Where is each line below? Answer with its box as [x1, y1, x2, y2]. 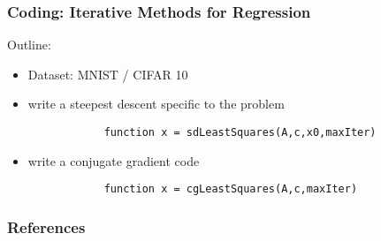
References [7, 215, 86, 237]
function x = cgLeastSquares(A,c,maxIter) [103, 183, 358, 196]
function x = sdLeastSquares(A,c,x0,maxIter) [103, 126, 377, 139]
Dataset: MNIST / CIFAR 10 [27, 64, 188, 83]
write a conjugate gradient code [27, 151, 200, 169]
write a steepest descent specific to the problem [27, 94, 285, 113]
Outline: [7, 35, 51, 54]
